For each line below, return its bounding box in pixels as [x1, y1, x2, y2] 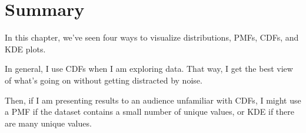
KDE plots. [5, 42, 46, 55]
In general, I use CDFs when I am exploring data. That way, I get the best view [5, 62, 293, 75]
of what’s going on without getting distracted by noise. [5, 74, 202, 86]
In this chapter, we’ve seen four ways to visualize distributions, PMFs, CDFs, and [5, 31, 299, 44]
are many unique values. [5, 117, 92, 129]
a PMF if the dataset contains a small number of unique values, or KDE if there [5, 105, 294, 118]
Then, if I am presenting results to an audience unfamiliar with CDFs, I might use [5, 94, 301, 106]
